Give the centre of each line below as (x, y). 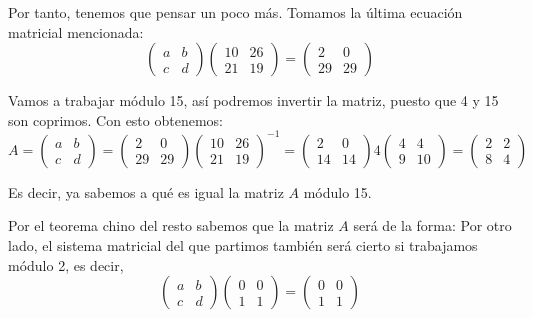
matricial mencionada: (76, 31)
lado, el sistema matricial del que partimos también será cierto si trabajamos (243, 245)
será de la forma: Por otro (432, 225)
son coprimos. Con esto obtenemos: (115, 119)
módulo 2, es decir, (66, 264)
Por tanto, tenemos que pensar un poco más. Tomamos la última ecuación (235, 12)
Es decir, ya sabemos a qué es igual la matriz (146, 191)
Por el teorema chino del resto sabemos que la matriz (171, 225)
